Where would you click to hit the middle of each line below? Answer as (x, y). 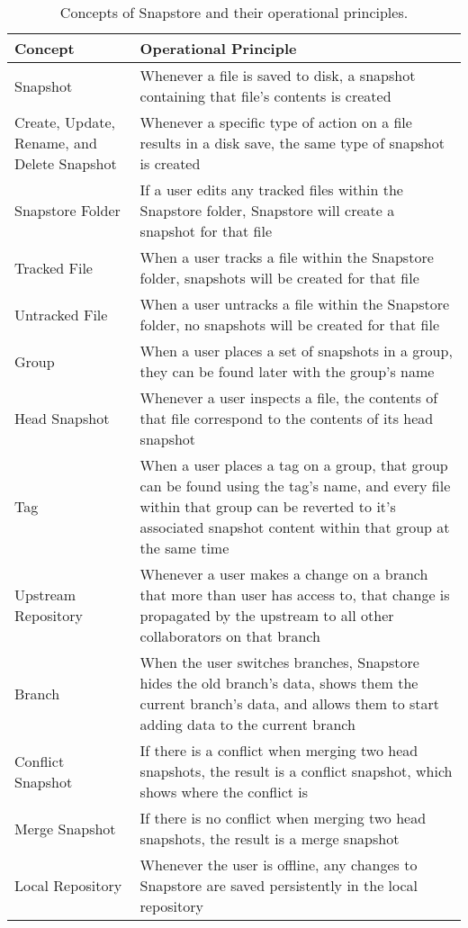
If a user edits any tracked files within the (271, 189)
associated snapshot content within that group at (295, 527)
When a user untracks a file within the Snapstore (295, 304)
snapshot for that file (206, 231)
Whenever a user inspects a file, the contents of (289, 397)
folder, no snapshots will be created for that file (289, 324)
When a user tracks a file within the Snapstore (287, 257)
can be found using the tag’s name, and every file (295, 486)
